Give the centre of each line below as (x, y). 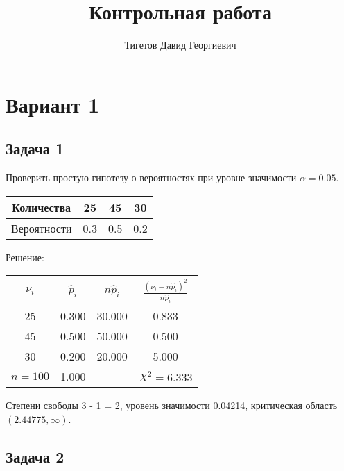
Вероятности (42, 228)
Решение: (25, 257)
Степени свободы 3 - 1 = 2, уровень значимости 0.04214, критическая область (172, 405)
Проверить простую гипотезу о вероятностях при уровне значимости (151, 177)
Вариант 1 (53, 104)
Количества (42, 207)
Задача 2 (35, 456)
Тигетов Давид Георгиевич (180, 45)
